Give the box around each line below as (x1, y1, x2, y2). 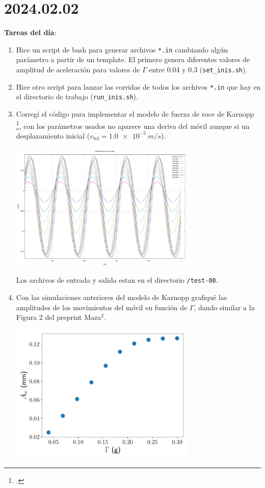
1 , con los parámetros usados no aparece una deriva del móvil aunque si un (16, 119, 250, 131)
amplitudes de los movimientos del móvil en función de (16, 302, 188, 312)
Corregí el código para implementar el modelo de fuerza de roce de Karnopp (16, 108, 254, 119)
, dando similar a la (194, 302, 255, 312)
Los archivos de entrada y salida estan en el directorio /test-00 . (16, 275, 218, 285)
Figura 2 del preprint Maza (16, 312, 101, 322)
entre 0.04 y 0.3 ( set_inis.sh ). (149, 64, 248, 74)
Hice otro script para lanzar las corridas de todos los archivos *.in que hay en (16, 81, 261, 92)
